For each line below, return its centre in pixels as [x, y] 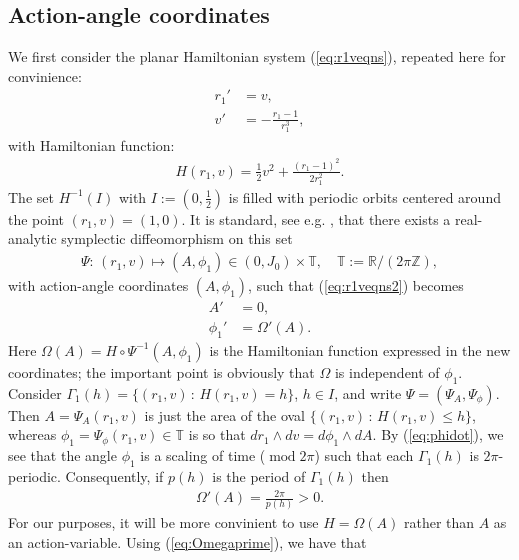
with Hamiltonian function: [91, 144]
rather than [439, 522]
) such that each [364, 455]
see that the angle [62, 455]
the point [36, 218]
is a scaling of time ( [203, 455]
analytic [32, 238]
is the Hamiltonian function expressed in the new [360, 349]
